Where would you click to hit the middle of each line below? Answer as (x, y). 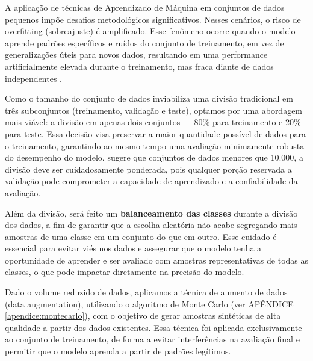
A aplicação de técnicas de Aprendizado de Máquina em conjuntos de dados (145, 7)
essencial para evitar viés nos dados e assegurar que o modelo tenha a (133, 248)
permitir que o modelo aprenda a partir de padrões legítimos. (118, 351)
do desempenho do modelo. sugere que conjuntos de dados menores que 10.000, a (154, 157)
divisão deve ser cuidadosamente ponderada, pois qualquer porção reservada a (148, 169)
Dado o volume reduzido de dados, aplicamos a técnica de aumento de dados (146, 292)
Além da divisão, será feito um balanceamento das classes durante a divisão (151, 213)
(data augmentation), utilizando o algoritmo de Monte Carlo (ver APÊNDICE (149, 304)
